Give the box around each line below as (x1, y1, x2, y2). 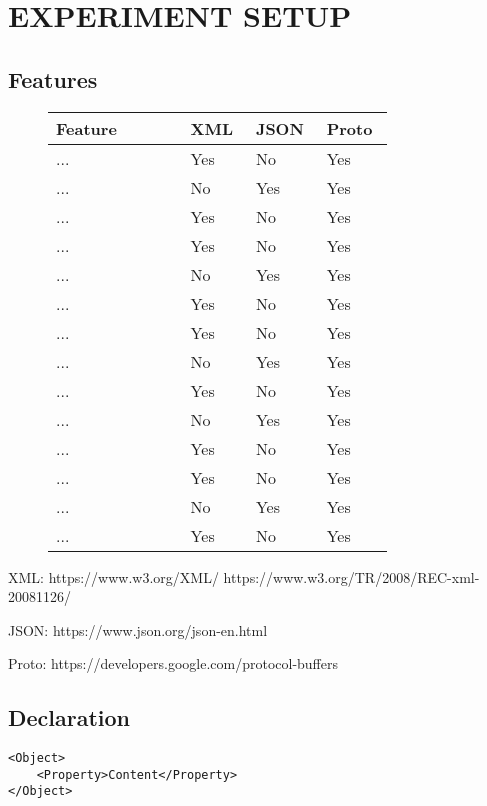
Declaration (8, 702, 131, 733)
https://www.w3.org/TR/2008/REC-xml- (223, 566, 480, 587)
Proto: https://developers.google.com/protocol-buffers (8, 653, 338, 674)
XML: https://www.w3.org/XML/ (8, 566, 219, 587)
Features (8, 63, 98, 94)
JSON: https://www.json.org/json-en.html (8, 619, 268, 640)
